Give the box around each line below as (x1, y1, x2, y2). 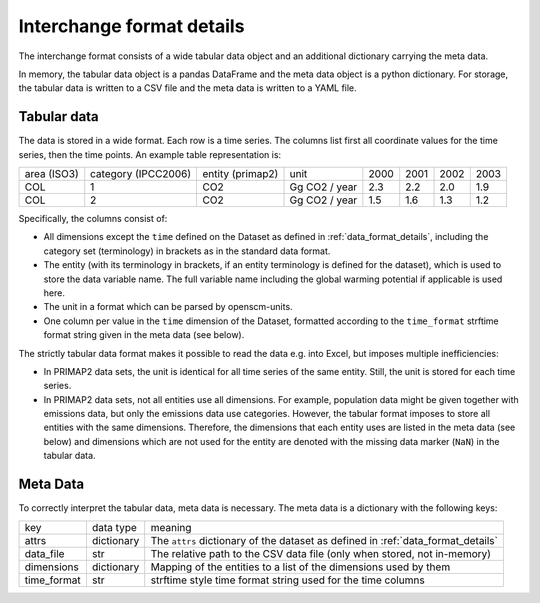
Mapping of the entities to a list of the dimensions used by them (150, 560, 451, 574)
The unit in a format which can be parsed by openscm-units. (43, 301, 294, 313)
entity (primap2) (202, 167, 279, 181)
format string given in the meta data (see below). (43, 329, 245, 341)
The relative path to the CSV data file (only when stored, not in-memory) (150, 546, 492, 560)
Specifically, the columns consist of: (18, 213, 168, 225)
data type (91, 520, 137, 534)
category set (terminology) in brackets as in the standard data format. (43, 245, 331, 257)
